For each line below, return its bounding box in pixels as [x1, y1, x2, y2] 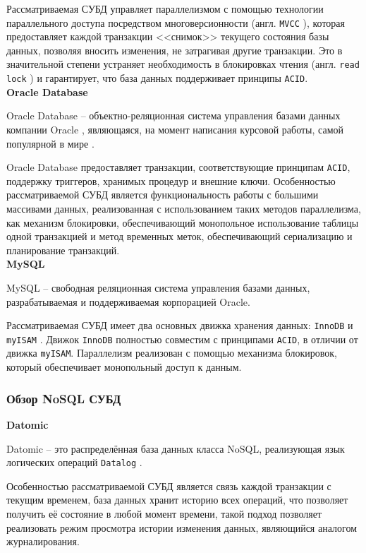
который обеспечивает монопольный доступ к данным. [6, 359, 242, 374]
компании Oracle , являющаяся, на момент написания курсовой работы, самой [6, 121, 344, 136]
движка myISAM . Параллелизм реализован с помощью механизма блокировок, [6, 345, 337, 360]
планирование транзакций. [6, 242, 120, 257]
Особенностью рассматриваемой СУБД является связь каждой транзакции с [6, 478, 331, 493]
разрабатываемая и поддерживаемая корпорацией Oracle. [6, 294, 250, 309]
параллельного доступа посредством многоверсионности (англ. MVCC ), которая [6, 15, 345, 30]
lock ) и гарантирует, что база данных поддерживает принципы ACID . [6, 71, 308, 85]
